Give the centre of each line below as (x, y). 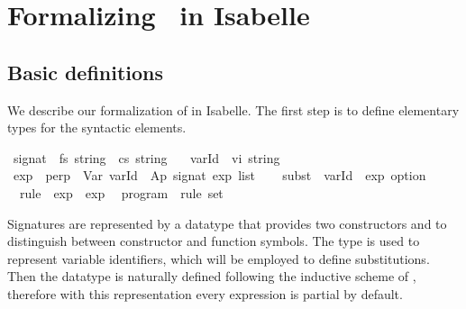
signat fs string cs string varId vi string (146, 157)
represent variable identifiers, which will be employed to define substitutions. (219, 258)
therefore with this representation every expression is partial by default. (205, 293)
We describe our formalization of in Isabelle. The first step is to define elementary (233, 109)
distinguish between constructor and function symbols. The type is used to (214, 241)
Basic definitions (86, 72)
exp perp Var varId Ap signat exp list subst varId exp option (219, 175)
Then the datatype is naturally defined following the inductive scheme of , (212, 276)
